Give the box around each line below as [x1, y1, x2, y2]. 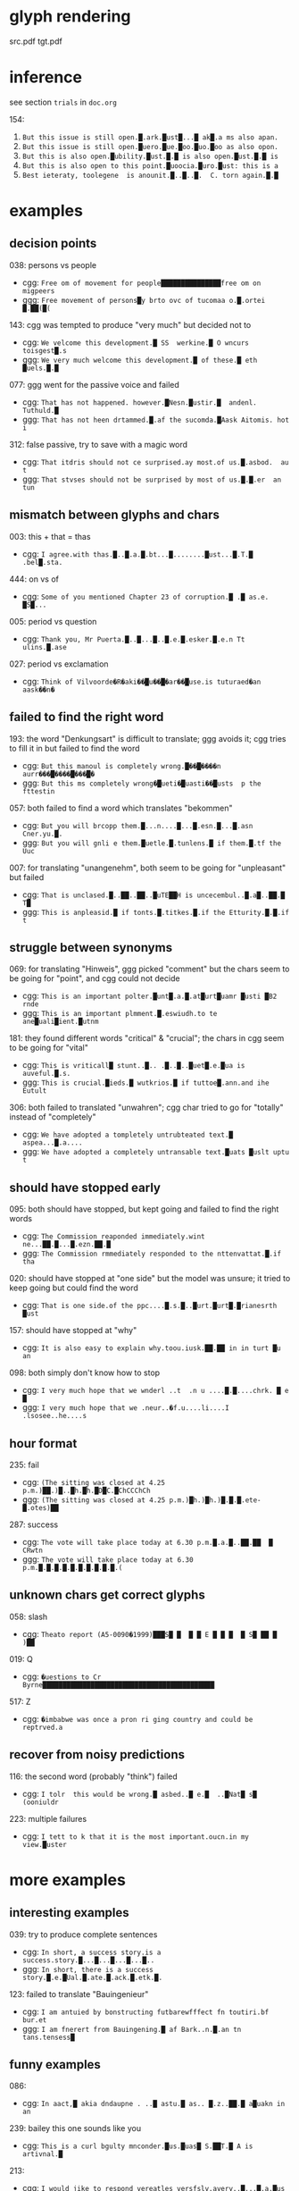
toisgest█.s [21, 346, 67, 355]
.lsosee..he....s [21, 1412, 87, 1421]
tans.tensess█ [21, 2033, 75, 2042]
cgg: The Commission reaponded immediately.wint [21, 1230, 205, 1241]
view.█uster [21, 1840, 67, 1849]
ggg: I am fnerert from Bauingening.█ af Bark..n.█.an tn [21, 2023, 242, 2034]
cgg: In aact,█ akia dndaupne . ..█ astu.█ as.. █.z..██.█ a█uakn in [21, 2098, 286, 2109]
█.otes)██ [21, 1503, 60, 1512]
